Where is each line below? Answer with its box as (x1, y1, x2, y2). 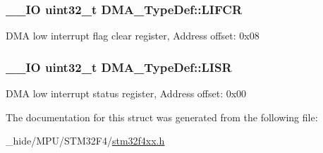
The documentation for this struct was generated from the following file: (6, 109, 318, 124)
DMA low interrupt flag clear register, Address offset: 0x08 (6, 28, 260, 43)
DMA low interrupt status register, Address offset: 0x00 (6, 86, 247, 101)
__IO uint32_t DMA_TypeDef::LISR (6, 58, 232, 75)
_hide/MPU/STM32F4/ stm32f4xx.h (6, 133, 165, 148)
